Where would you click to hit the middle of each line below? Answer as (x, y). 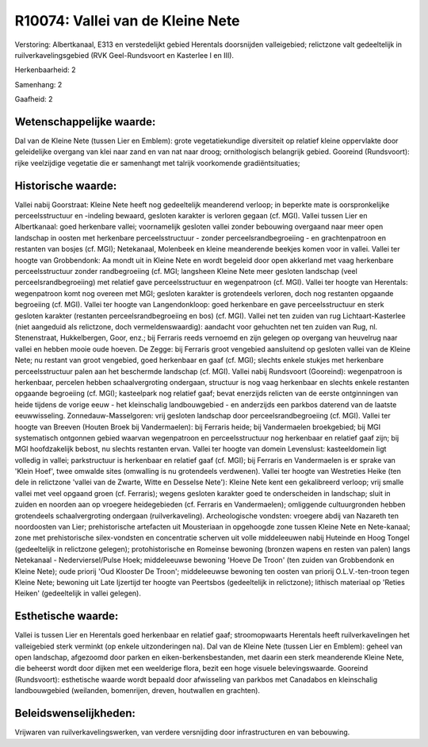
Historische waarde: (66, 185)
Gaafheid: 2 (34, 99)
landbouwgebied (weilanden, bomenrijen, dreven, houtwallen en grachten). (138, 691)
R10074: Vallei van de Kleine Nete (128, 21)
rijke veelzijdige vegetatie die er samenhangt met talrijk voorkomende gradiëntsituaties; (157, 163)
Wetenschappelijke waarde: (85, 122)
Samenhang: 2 (38, 84)
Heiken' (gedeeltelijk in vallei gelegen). (78, 593)
